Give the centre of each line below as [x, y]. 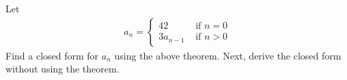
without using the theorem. [63, 69]
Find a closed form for [52, 55]
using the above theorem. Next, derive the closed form [228, 55]
